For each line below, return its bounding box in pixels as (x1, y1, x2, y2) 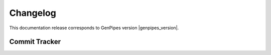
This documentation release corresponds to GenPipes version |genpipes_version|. (9, 25, 179, 31)
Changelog (9, 7, 56, 18)
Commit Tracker (9, 38, 61, 46)
